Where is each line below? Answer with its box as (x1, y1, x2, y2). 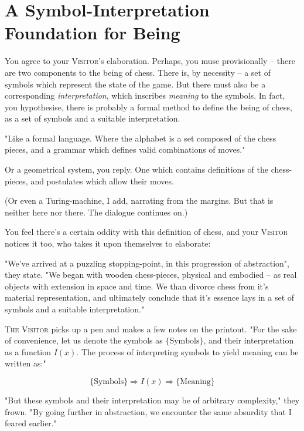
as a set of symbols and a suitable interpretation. (5, 112, 180, 124)
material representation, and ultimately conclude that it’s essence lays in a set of (5, 291, 295, 304)
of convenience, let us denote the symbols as (5, 334, 163, 346)
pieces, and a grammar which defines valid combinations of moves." (5, 143, 245, 156)
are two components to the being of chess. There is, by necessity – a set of (5, 66, 271, 78)
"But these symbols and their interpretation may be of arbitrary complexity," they (5, 393, 300, 406)
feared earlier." (5, 417, 57, 429)
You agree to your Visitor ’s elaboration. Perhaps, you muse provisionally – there (5, 55, 295, 67)
